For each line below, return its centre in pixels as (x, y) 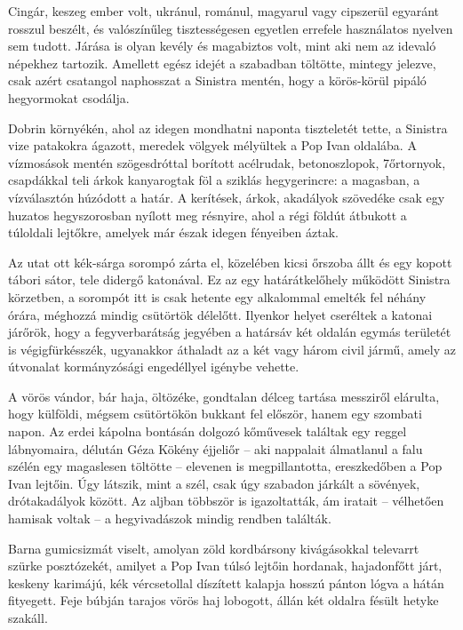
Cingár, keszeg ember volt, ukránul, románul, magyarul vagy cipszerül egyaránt (224, 11)
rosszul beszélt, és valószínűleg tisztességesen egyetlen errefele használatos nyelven (231, 28)
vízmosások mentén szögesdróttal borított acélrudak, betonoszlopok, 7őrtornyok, (227, 162)
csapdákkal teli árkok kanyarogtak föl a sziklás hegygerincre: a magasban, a (214, 180)
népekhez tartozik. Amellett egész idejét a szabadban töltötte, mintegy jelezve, (222, 63)
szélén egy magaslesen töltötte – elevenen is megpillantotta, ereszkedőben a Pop (225, 466)
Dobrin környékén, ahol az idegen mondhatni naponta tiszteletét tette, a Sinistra (228, 128)
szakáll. (28, 618)
